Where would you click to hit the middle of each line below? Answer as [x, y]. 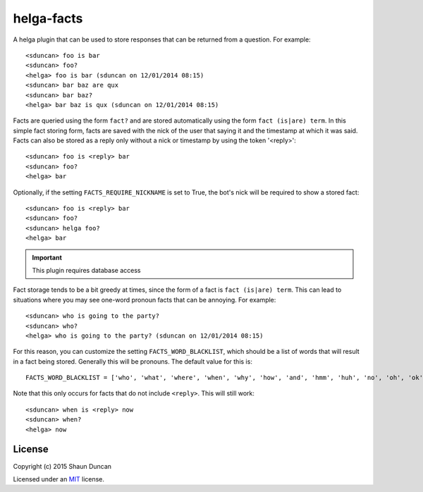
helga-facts [48, 18]
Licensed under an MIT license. [59, 479]
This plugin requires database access [86, 270]
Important [47, 257]
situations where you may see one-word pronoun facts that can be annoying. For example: [145, 300]
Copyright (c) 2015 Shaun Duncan [62, 466]
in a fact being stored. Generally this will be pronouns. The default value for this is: [133, 361]
